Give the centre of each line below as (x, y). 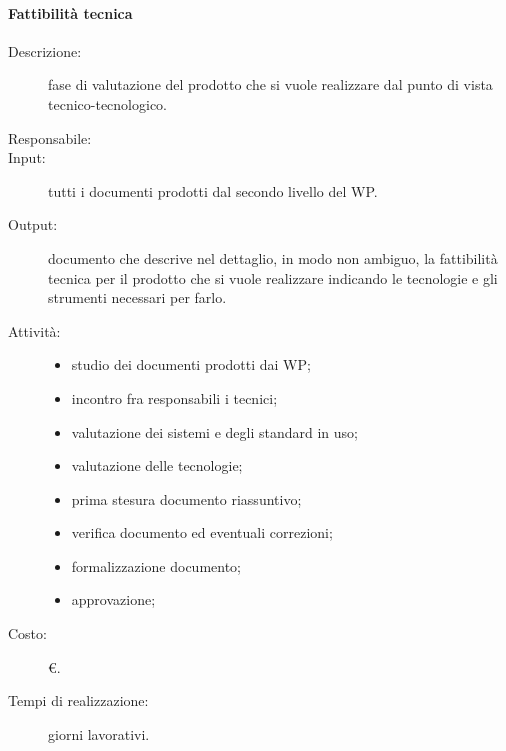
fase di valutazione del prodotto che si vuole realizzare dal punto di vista (270, 84)
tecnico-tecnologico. (107, 103)
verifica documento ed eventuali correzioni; (202, 532)
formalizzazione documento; (156, 565)
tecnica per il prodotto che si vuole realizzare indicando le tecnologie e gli (273, 277)
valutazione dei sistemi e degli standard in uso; (214, 431)
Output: (33, 224)
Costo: (27, 633)
